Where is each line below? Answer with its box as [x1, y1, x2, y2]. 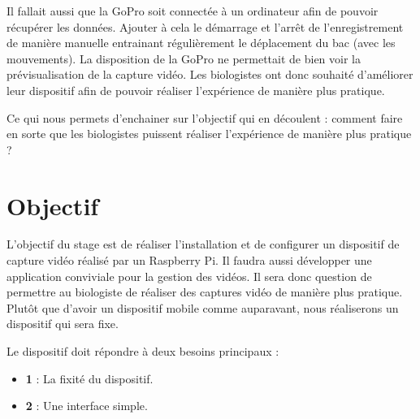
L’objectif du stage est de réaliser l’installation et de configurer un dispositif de [6, 235, 400, 253]
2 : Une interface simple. [25, 397, 148, 414]
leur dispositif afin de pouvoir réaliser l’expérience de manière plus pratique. [6, 81, 385, 98]
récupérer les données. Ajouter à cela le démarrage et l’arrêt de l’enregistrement [6, 18, 404, 35]
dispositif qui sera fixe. [6, 315, 119, 332]
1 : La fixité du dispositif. [25, 369, 154, 387]
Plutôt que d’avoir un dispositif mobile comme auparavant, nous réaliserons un [6, 299, 399, 316]
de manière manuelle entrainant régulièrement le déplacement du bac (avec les [6, 34, 396, 51]
